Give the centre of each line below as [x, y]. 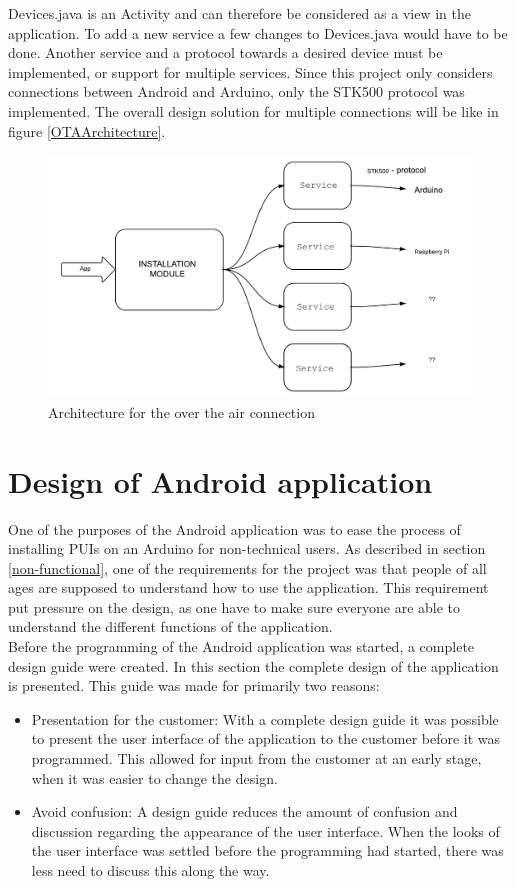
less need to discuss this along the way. [150, 870]
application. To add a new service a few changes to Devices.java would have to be [258, 32]
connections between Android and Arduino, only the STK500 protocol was [236, 91]
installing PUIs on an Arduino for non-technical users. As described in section [247, 548]
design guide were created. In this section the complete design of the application [253, 665]
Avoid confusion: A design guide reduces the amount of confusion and [244, 811]
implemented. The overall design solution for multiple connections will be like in [253, 110]
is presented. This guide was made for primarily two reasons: [194, 685]
